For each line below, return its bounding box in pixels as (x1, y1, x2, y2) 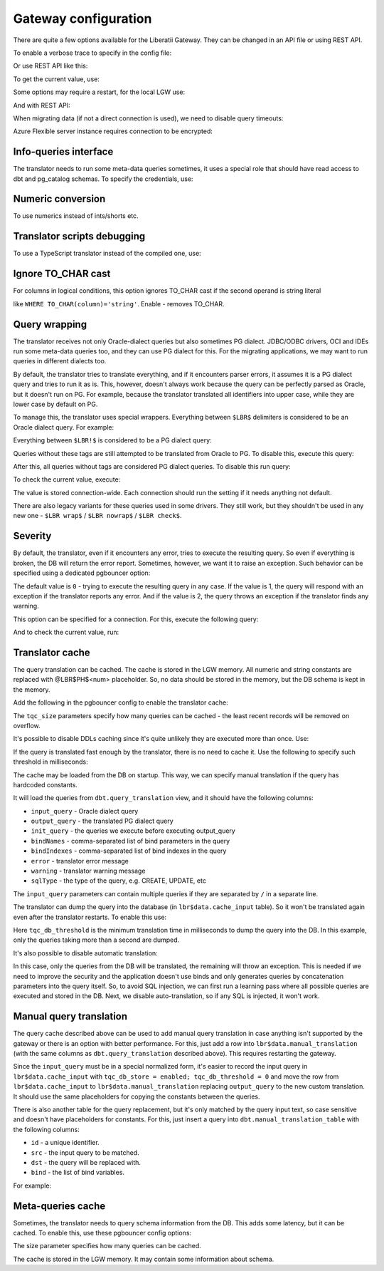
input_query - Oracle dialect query (31, 806, 139, 815)
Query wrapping (13, 318, 87, 331)
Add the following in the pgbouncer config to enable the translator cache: (13, 698, 229, 707)
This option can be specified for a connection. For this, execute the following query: (13, 615, 259, 623)
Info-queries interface (13, 146, 114, 158)
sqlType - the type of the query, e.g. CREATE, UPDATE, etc (31, 876, 206, 885)
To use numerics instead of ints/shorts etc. (13, 212, 139, 220)
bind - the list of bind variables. (31, 1168, 124, 1177)
